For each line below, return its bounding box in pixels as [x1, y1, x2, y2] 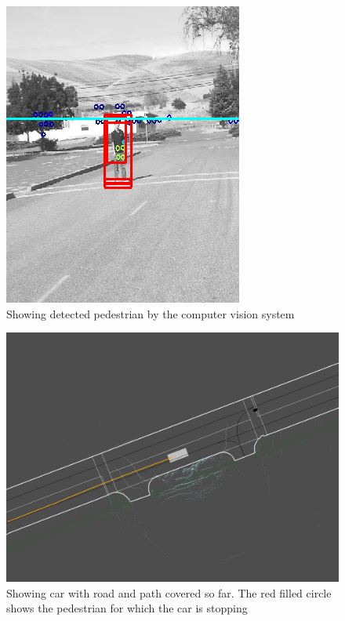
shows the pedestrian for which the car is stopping [6, 600, 248, 616]
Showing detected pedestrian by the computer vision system [6, 305, 295, 321]
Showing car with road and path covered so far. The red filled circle [6, 584, 332, 601]
